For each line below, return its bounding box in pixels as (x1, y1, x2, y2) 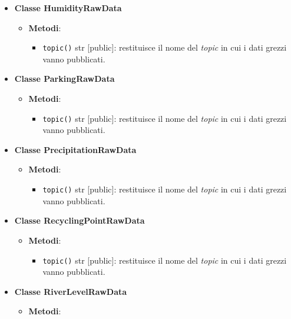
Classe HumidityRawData (14, 2, 122, 14)
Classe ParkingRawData (14, 72, 115, 85)
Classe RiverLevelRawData (14, 285, 127, 297)
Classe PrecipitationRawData (14, 143, 137, 155)
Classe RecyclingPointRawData (14, 214, 145, 227)
